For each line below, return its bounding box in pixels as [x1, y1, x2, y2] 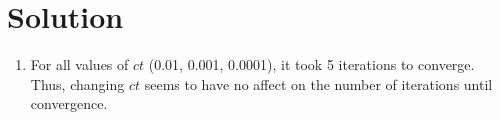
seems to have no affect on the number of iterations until [144, 73, 493, 94]
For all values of [30, 54, 129, 75]
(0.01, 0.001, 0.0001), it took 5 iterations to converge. [148, 54, 475, 75]
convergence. [30, 93, 108, 114]
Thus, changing [30, 73, 125, 94]
